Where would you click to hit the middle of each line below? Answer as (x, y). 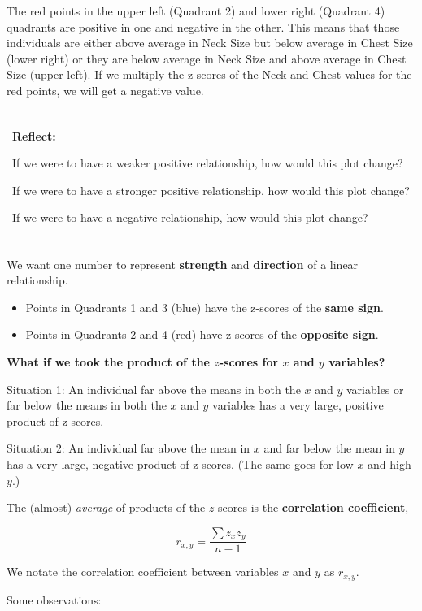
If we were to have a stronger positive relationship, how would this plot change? (211, 190)
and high (389, 464)
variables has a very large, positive (298, 405)
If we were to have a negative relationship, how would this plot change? (190, 217)
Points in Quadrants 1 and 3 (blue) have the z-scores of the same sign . (204, 307)
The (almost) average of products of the (106, 507)
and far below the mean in (329, 448)
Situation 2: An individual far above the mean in (128, 448)
